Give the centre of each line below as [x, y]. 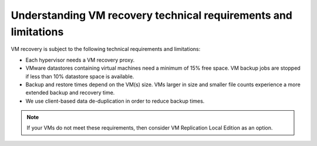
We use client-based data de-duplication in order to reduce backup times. [115, 101]
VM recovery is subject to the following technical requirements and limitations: [106, 49]
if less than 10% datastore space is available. [80, 76]
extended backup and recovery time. [70, 93]
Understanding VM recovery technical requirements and [152, 15]
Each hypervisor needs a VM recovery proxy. [80, 60]
